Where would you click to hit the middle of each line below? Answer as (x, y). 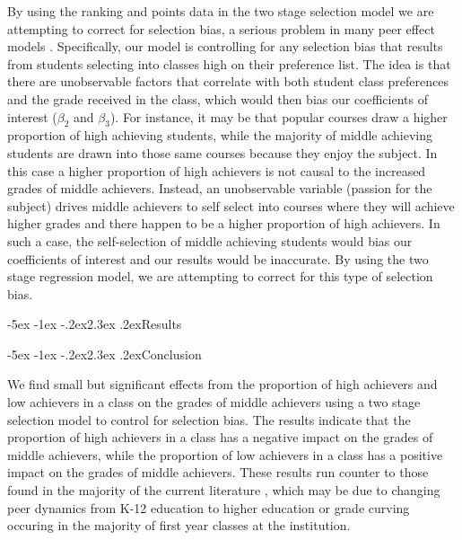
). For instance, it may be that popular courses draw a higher (279, 116)
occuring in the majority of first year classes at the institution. (179, 525)
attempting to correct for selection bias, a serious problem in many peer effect (221, 28)
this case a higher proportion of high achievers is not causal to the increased (217, 170)
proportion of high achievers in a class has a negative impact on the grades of (220, 437)
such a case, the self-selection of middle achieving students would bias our (210, 240)
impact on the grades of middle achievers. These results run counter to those (218, 472)
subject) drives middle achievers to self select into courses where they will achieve (231, 205)
